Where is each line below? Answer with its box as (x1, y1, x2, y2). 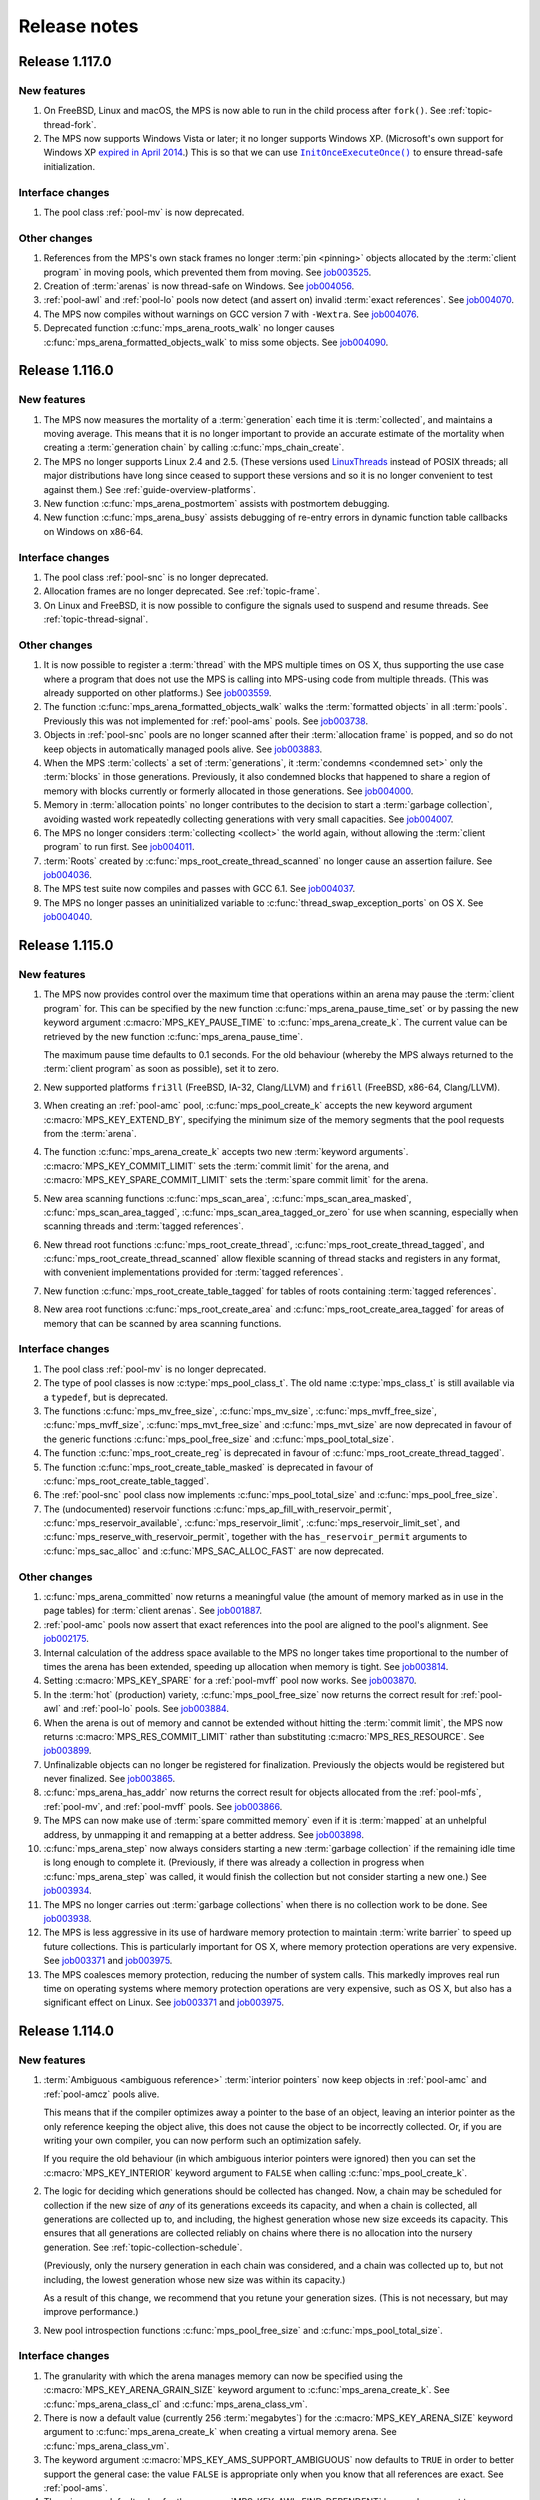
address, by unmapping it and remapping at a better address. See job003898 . (43, 1828, 365, 1840)
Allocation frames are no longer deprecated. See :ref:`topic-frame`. (43, 585, 320, 597)
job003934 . (43, 1885, 92, 1897)
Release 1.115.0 (18, 937, 114, 954)
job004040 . (43, 911, 93, 923)
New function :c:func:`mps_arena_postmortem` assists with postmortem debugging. (43, 498, 390, 509)
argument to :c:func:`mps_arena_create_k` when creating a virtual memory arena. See (43, 2426, 397, 2438)
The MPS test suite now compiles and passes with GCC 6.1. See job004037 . (43, 883, 356, 895)
